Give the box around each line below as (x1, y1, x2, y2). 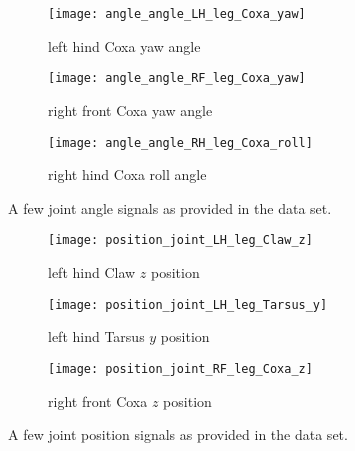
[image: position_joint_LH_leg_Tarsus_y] (48, 297, 328, 312)
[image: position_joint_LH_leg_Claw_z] (48, 233, 313, 248)
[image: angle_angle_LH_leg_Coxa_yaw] (48, 7, 306, 21)
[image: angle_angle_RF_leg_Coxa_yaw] (48, 71, 306, 86)
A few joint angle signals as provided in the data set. (8, 197, 332, 218)
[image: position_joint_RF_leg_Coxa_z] (48, 361, 313, 376)
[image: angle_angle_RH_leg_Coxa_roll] (48, 135, 313, 150)
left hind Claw (48, 262, 136, 282)
